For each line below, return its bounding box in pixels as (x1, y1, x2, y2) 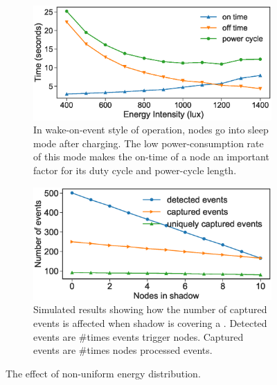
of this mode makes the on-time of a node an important (33, 149, 269, 164)
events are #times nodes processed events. (33, 343, 213, 357)
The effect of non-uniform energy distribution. (6, 366, 201, 380)
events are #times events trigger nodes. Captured (33, 329, 244, 344)
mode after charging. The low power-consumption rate (33, 135, 264, 150)
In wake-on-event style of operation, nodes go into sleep (33, 122, 269, 137)
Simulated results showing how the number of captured (33, 302, 267, 317)
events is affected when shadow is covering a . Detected (33, 316, 267, 330)
